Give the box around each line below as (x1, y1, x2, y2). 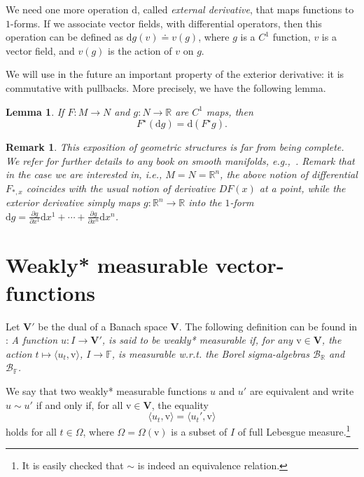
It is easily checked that (22, 458, 124, 473)
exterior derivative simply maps (6, 195, 141, 210)
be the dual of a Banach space (38, 318, 167, 333)
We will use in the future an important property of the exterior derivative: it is (6, 67, 344, 81)
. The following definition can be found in (178, 318, 358, 333)
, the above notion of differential (220, 167, 358, 182)
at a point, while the (259, 180, 346, 195)
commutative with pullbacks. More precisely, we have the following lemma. (6, 80, 326, 95)
